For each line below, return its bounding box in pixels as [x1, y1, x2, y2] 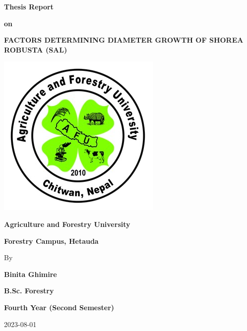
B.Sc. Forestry [4, 285, 54, 296]
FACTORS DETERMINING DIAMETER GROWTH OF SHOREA [4, 35, 244, 45]
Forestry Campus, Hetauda [4, 235, 99, 246]
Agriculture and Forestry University [4, 219, 130, 229]
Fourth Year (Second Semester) [4, 302, 115, 312]
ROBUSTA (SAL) [4, 44, 67, 55]
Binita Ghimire [4, 269, 57, 279]
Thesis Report [4, 1, 54, 11]
